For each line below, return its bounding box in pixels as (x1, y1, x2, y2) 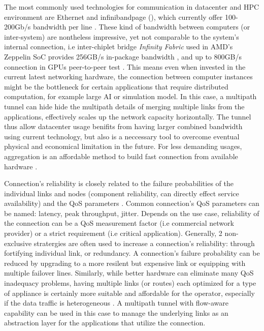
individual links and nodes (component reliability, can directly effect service (4, 188, 239, 198)
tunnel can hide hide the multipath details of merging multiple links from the (4, 101, 245, 111)
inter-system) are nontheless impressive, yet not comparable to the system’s (4, 31, 239, 42)
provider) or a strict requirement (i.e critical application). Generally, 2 (4, 228, 222, 238)
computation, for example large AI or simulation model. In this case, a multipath (4, 91, 257, 102)
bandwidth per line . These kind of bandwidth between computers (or (32, 21, 250, 32)
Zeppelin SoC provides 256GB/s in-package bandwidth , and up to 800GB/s (4, 51, 242, 62)
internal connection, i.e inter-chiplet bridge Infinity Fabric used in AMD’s (4, 41, 233, 52)
